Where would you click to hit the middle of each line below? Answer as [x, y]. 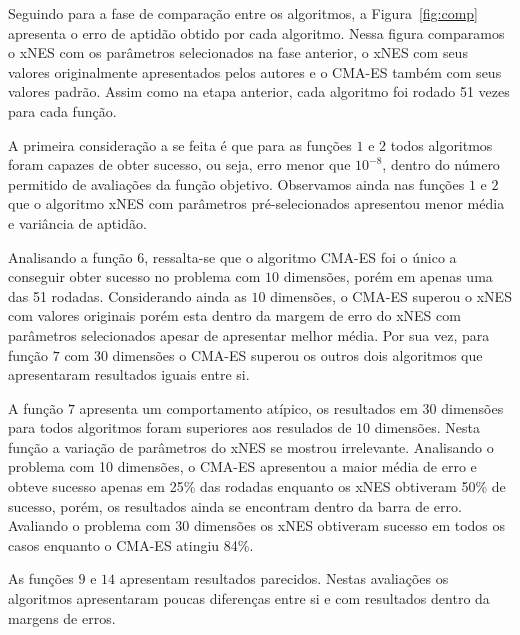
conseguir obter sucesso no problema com [134, 276]
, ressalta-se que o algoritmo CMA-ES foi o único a [300, 256]
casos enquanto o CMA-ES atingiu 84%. [131, 544]
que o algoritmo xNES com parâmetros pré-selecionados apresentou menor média [256, 203]
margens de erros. [62, 617]
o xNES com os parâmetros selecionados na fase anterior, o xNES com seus [238, 52]
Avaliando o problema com [89, 525]
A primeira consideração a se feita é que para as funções [180, 144]
